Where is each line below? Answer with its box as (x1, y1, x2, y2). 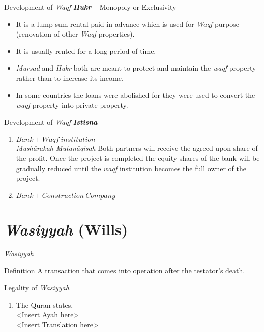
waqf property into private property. (16, 99, 128, 110)
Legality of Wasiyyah (4, 282, 69, 293)
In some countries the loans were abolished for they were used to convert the (16, 89, 255, 100)
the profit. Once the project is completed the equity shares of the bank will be (16, 152, 260, 163)
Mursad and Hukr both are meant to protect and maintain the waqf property (16, 62, 256, 73)
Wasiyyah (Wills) (4, 218, 128, 240)
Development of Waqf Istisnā (4, 116, 98, 127)
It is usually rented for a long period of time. (16, 45, 156, 56)
